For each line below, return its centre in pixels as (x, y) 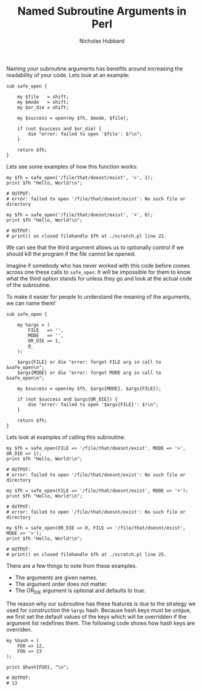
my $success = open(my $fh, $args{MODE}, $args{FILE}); (89, 389)
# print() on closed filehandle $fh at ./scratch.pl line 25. (86, 554)
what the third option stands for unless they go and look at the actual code (99, 278)
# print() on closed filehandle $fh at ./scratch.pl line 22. (86, 236)
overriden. (19, 629)
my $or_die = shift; (43, 107)
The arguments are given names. (56, 577)
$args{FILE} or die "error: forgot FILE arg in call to (89, 362)
